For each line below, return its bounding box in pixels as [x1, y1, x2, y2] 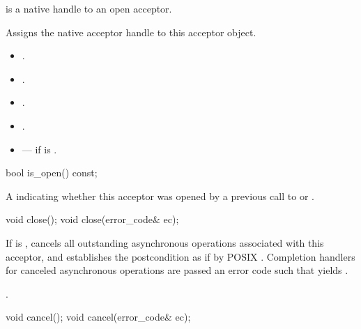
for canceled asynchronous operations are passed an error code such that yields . [6, 263, 348, 277]
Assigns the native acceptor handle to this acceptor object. [6, 24, 256, 39]
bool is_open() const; [6, 165, 98, 180]
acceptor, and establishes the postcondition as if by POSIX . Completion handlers [6, 249, 355, 263]
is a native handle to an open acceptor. [6, 1, 172, 15]
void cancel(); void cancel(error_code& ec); [6, 309, 191, 324]
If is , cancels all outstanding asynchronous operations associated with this [6, 235, 324, 250]
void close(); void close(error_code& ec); [6, 212, 179, 227]
